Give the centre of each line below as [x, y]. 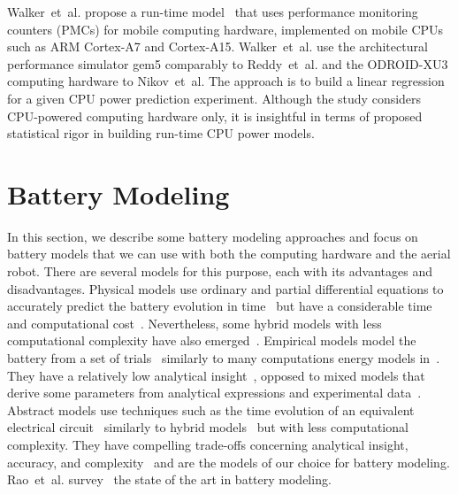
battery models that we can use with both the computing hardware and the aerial [229, 254]
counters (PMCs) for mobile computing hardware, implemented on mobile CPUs [225, 29]
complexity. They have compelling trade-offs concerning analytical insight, [208, 444]
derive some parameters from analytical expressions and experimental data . [214, 393]
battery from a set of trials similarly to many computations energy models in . [224, 358]
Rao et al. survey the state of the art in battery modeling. [169, 479]
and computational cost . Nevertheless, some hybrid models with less [195, 323]
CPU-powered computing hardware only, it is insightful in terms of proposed [215, 116]
